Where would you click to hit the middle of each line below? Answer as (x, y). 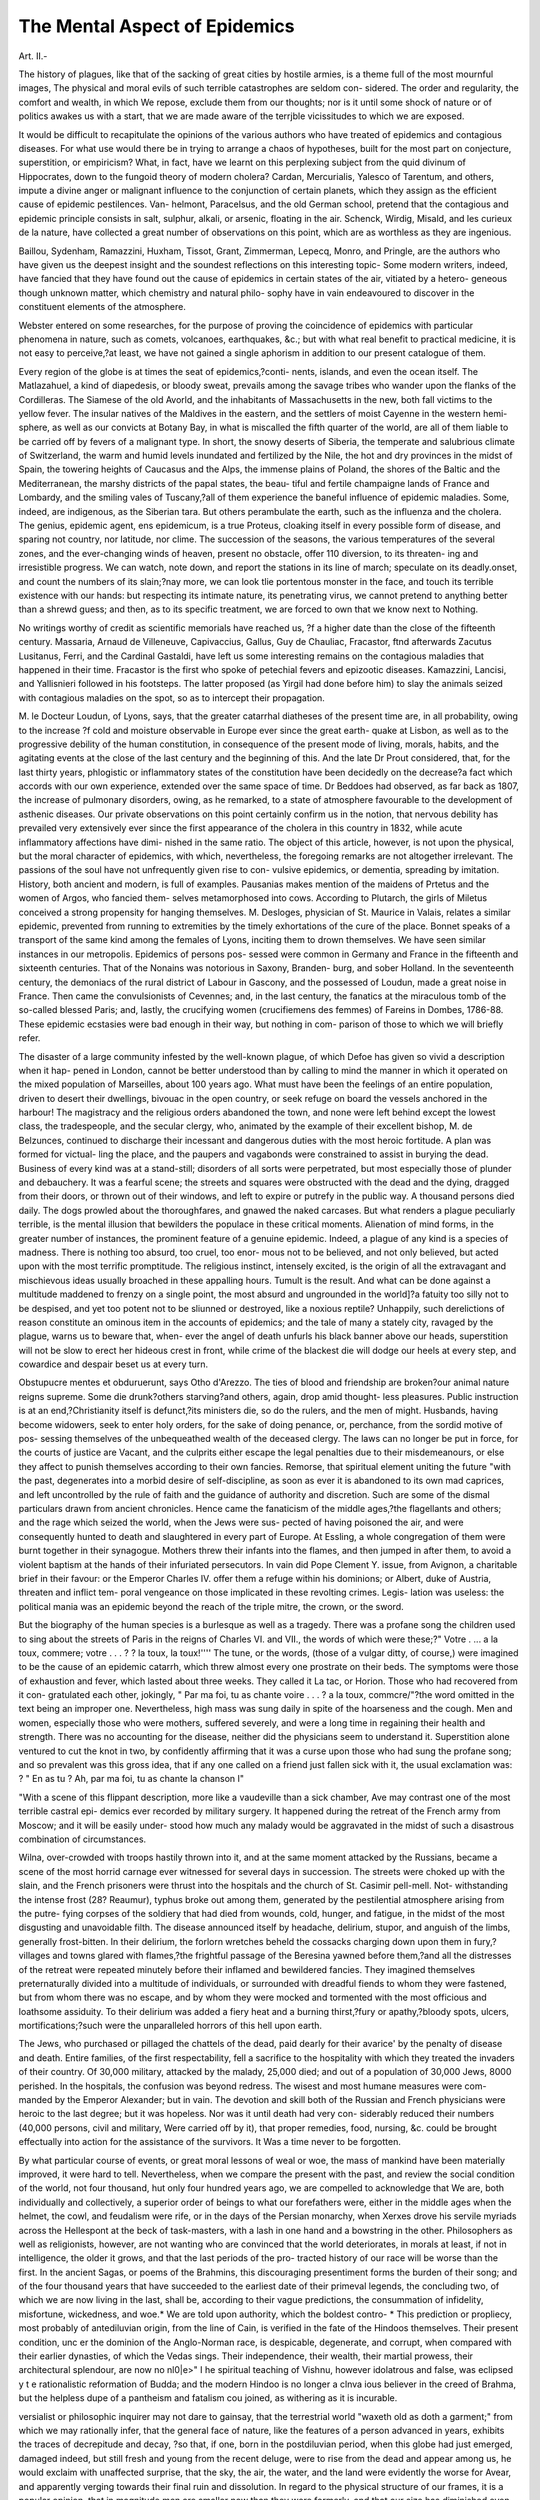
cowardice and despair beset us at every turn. (113, 1364)
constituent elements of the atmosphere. (102, 307)
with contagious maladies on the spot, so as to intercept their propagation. (171, 697)
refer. (29, 1038)
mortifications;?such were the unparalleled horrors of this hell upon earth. (170, 2026)
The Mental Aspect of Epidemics (156, 26)
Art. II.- (33, 56)
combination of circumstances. (82, 1839)
